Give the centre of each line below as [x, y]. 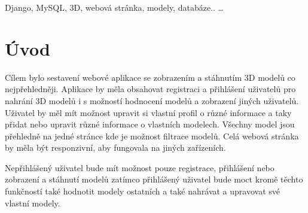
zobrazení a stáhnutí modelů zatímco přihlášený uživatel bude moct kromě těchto [154, 179]
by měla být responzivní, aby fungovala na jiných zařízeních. [115, 147]
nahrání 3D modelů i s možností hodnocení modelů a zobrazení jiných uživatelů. [152, 100]
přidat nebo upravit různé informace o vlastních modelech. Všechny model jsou [150, 124]
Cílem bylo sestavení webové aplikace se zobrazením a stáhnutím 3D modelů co [150, 77]
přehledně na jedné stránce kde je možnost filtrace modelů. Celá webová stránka [152, 136]
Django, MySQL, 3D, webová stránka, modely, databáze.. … [114, 7]
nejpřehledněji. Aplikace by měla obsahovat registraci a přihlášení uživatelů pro [150, 89]
